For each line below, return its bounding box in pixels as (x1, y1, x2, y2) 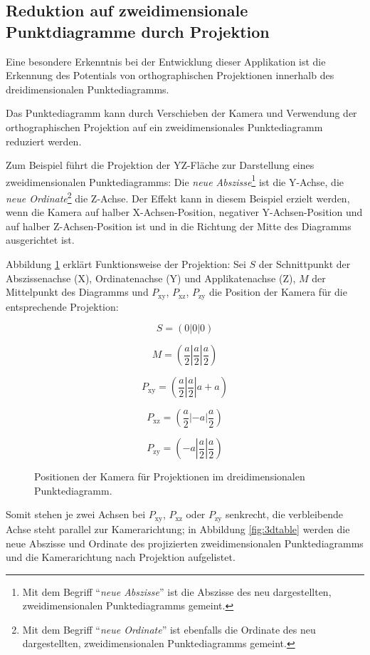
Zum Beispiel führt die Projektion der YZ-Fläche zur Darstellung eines (6, 158, 314, 172)
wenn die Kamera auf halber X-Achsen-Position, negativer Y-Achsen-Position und (6, 205, 363, 220)
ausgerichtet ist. (6, 232, 75, 247)
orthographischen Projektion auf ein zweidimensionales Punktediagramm (6, 119, 323, 134)
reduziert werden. (6, 133, 82, 148)
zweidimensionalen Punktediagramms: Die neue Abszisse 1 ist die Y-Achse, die (6, 172, 344, 189)
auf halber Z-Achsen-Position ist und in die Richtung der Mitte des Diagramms (6, 218, 351, 233)
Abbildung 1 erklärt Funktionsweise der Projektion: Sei (6, 257, 246, 272)
